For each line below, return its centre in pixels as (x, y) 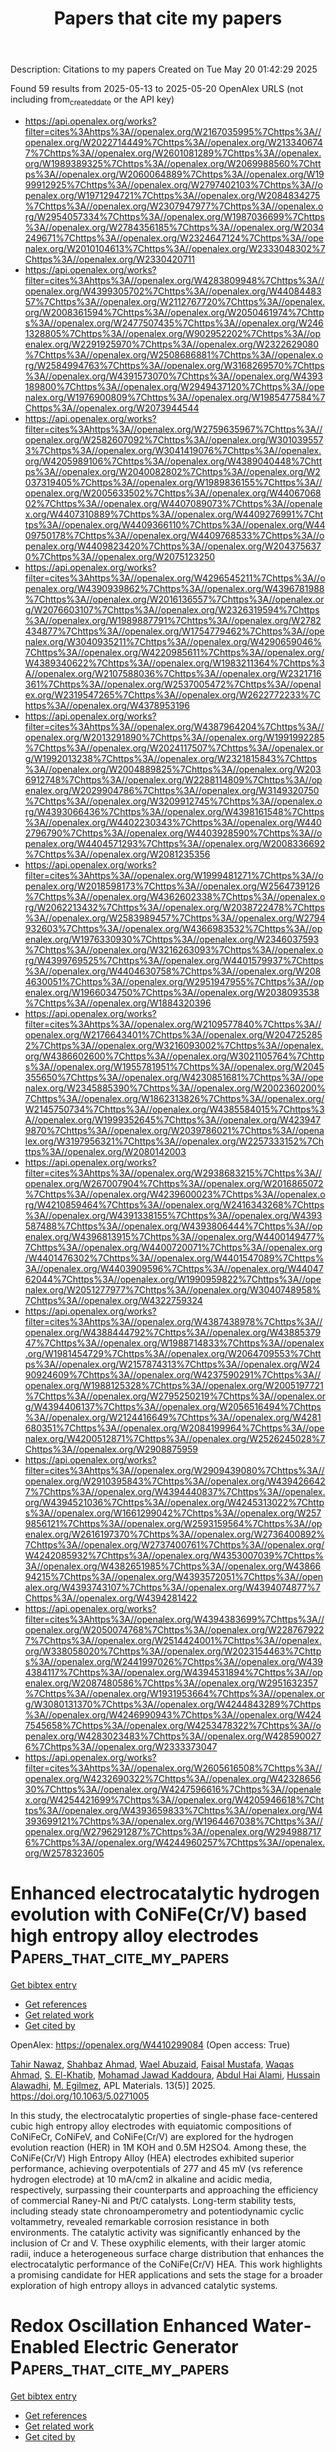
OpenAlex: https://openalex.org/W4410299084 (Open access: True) (150, 2044)
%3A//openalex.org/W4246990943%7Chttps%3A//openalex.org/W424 (173, 1714)
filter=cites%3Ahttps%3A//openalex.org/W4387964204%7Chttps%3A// (174, 726)
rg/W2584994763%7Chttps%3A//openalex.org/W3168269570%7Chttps (174, 365)
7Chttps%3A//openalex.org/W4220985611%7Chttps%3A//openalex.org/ (174, 652)
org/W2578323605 (64, 1853)
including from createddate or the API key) (92, 100)
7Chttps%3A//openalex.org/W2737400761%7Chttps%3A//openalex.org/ (174, 1544)
